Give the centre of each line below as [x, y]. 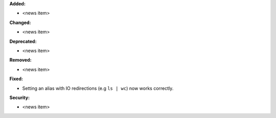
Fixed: [16, 79]
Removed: [20, 60]
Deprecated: [23, 41]
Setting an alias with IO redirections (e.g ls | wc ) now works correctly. [98, 88]
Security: [20, 98]
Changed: [20, 22]
